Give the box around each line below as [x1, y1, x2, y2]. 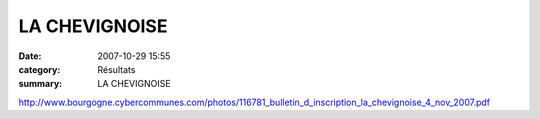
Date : [18, 50, 42, 62]
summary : [18, 78, 63, 90]
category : [18, 63, 61, 75]
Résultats [97, 63, 136, 75]
